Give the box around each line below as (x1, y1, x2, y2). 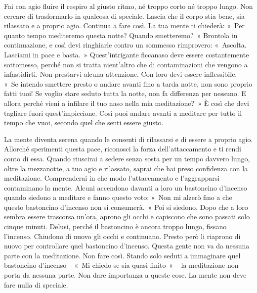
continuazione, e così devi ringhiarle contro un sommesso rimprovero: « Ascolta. (4, 40, 247, 50)
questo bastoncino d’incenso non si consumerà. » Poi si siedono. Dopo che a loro (4, 201, 248, 212)
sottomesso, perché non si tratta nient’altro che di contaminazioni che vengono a (4, 59, 248, 69)
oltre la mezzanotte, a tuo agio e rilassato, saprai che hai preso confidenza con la (4, 163, 248, 173)
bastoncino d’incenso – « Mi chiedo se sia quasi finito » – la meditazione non (4, 260, 239, 270)
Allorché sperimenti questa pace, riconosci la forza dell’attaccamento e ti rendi (4, 144, 241, 154)
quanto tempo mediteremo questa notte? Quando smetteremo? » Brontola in (4, 30, 238, 40)
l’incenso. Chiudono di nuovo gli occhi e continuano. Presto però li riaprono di (4, 231, 241, 241)
